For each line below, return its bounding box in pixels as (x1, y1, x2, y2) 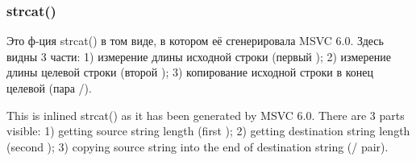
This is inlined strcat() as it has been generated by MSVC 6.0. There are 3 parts (6, 106, 405, 123)
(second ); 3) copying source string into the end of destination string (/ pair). (6, 138, 389, 155)
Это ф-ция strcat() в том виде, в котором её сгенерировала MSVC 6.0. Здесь (6, 32, 384, 49)
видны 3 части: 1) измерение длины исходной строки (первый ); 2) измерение (6, 47, 391, 64)
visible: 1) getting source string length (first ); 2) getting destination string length (6, 122, 410, 139)
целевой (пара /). (6, 80, 92, 96)
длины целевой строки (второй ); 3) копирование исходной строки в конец (6, 64, 374, 80)
